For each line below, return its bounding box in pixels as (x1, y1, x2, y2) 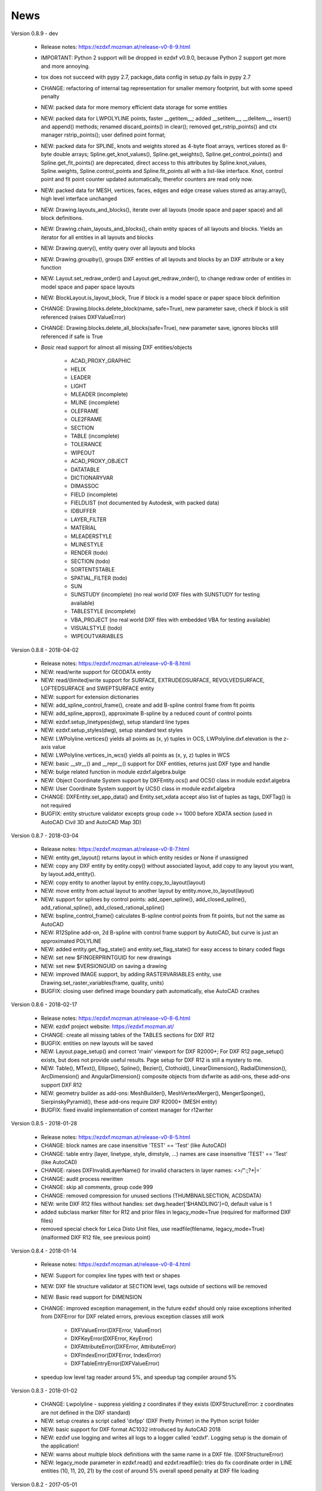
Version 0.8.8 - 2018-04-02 (11, 646, 79, 653)
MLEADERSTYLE (70, 533, 113, 540)
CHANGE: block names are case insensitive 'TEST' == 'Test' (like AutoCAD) (41, 1142, 227, 1149)
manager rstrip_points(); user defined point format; (41, 131, 166, 138)
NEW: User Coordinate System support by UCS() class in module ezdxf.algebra (41, 785, 236, 792)
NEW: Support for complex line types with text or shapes (41, 1272, 180, 1279)
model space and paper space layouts (41, 283, 135, 290)
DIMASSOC (70, 482, 100, 490)
